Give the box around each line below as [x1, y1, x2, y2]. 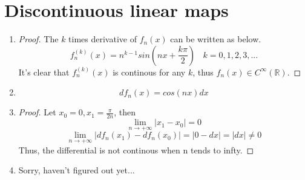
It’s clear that [18, 65, 70, 78]
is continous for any [113, 65, 186, 78]
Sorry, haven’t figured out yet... [18, 164, 135, 176]
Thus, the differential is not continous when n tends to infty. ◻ [18, 143, 254, 156]
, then [114, 106, 136, 118]
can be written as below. [170, 33, 261, 45]
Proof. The [18, 33, 59, 45]
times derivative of [68, 33, 137, 45]
